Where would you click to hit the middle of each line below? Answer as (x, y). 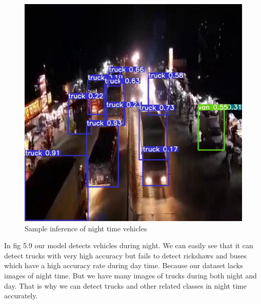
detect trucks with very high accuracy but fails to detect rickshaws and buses (125, 255)
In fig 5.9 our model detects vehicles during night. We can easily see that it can (129, 245)
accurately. (21, 296)
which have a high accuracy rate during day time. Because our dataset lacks (124, 265)
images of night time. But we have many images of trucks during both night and (130, 275)
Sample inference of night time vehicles (86, 228)
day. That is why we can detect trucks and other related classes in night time (125, 285)
